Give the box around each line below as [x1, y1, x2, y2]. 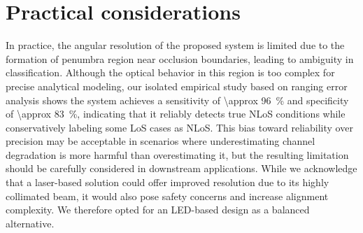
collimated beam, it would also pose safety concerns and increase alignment [6, 188, 329, 203]
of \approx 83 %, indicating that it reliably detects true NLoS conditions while [6, 106, 346, 121]
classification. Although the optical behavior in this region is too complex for [6, 65, 335, 80]
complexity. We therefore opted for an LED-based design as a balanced [6, 202, 310, 217]
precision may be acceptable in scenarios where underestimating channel [6, 134, 315, 148]
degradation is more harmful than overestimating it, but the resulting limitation [6, 147, 349, 162]
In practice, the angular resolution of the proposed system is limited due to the [6, 38, 345, 52]
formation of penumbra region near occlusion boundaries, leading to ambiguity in [6, 51, 354, 66]
